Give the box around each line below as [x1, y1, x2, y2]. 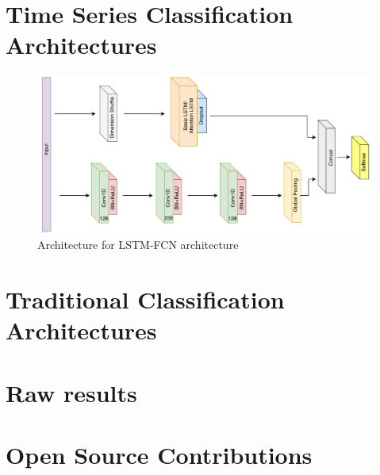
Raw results [6, 376, 137, 408]
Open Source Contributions [6, 438, 313, 470]
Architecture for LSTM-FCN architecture [37, 236, 239, 253]
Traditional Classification [6, 283, 285, 316]
